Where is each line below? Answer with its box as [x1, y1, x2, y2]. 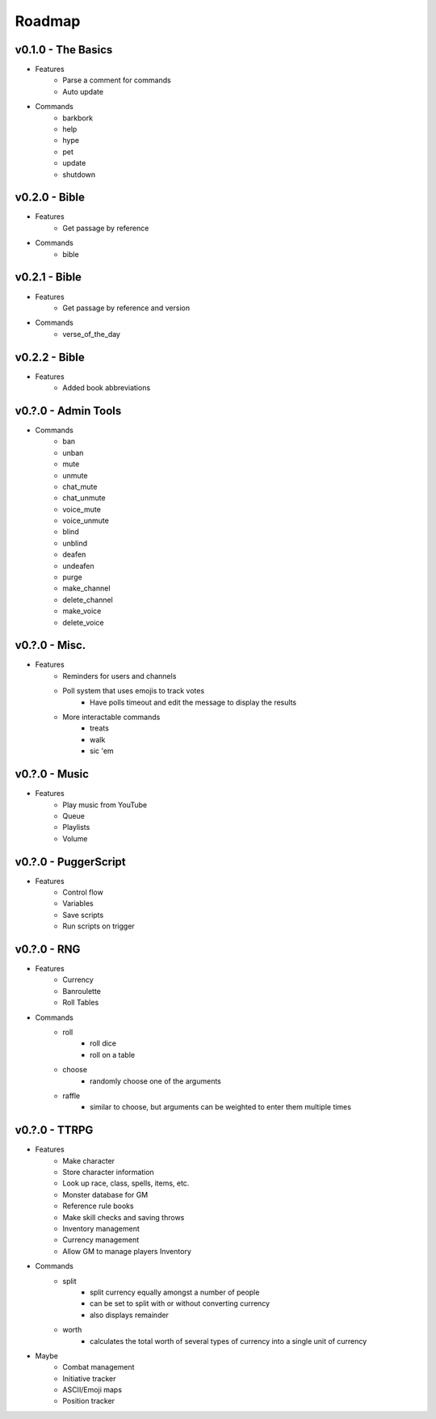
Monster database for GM [62, 1190, 149, 1199]
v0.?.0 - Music [15, 768, 89, 781]
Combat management [62, 1362, 135, 1372]
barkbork [62, 113, 93, 123]
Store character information [62, 1168, 155, 1177]
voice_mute [62, 504, 101, 514]
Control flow [62, 887, 104, 897]
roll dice [90, 1038, 117, 1048]
